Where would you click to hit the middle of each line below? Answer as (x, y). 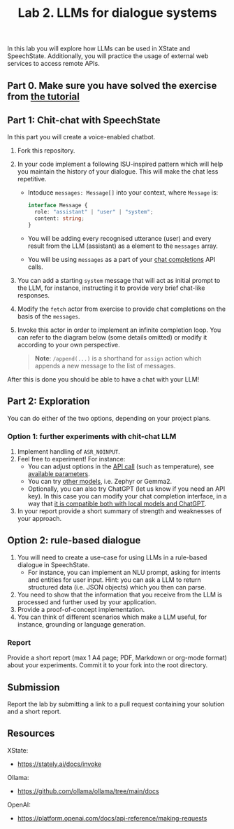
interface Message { (58, 205)
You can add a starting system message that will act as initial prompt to (119, 280)
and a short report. (34, 711)
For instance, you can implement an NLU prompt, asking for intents (124, 572)
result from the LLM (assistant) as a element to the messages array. (123, 246)
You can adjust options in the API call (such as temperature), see (121, 466)
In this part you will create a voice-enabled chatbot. (81, 137)
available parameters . (59, 474)
